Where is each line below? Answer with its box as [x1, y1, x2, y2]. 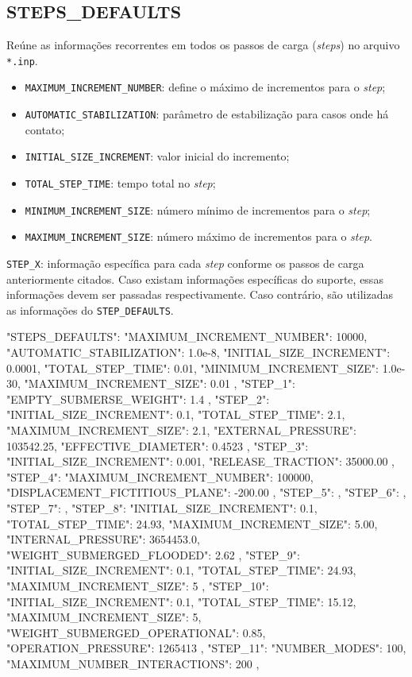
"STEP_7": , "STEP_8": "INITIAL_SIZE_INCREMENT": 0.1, [6, 500, 318, 516]
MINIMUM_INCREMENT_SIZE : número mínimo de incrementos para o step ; [25, 201, 371, 218]
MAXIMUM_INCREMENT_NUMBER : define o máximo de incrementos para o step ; [25, 79, 386, 95]
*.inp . [6, 52, 38, 68]
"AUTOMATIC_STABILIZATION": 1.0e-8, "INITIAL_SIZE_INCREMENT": [6, 344, 391, 361]
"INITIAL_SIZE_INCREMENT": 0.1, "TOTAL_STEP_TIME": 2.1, [6, 406, 345, 423]
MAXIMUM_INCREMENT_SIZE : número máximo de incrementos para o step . [25, 228, 372, 245]
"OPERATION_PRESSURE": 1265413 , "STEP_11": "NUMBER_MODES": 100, [6, 640, 406, 656]
